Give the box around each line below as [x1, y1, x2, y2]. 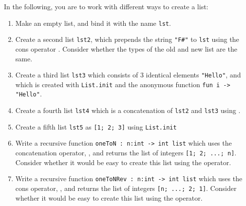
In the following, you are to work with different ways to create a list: [4, 1, 208, 11]
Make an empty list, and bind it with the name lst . [15, 18, 171, 28]
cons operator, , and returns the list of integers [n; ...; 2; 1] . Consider [15, 183, 237, 193]
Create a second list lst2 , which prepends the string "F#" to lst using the [15, 34, 239, 44]
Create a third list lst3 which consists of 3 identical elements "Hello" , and [15, 70, 241, 80]
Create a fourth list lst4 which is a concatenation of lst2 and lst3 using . [15, 105, 241, 115]
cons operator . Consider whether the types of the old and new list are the [15, 43, 237, 54]
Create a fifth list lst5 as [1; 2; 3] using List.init [15, 121, 177, 131]
